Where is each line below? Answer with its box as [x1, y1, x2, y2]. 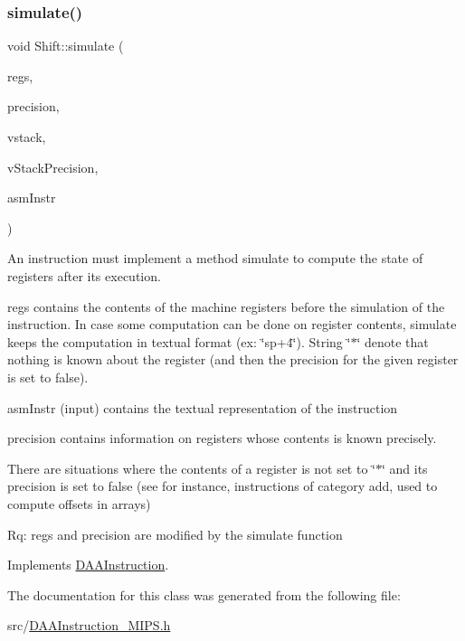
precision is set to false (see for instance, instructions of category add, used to [7, 476, 438, 495]
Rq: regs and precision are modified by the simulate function [7, 524, 343, 543]
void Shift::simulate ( [7, 36, 124, 55]
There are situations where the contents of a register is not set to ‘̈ [7, 458, 375, 477]
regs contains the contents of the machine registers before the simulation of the [7, 297, 445, 316]
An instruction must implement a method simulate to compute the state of [7, 249, 423, 268]
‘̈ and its [381, 458, 428, 477]
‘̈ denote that [356, 332, 429, 351]
